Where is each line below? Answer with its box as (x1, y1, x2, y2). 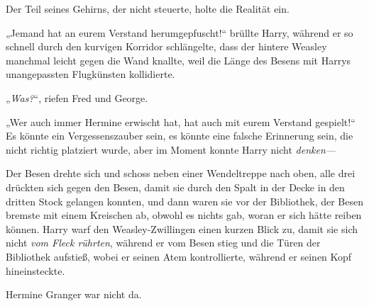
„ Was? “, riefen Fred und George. (6, 90, 148, 105)
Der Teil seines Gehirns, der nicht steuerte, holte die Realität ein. (6, 1, 290, 16)
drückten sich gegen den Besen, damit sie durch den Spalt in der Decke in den (6, 179, 345, 194)
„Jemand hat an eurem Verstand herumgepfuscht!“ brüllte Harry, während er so (6, 25, 353, 40)
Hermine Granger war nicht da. (6, 287, 142, 302)
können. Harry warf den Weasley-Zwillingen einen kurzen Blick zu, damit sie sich (6, 221, 358, 236)
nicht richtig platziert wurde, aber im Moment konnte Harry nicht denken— (6, 142, 336, 157)
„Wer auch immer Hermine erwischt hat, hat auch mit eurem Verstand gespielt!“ (6, 114, 356, 129)
